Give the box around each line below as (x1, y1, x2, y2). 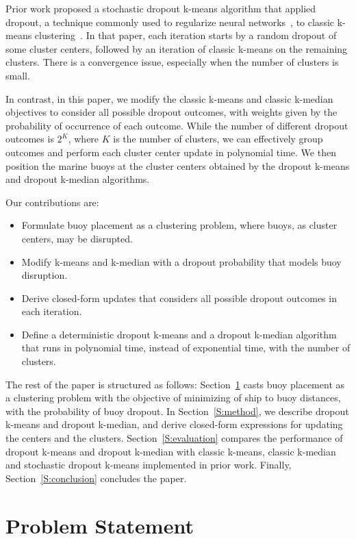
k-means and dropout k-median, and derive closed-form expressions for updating (5, 417, 343, 431)
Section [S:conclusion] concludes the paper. (5, 471, 187, 485)
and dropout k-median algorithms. (5, 172, 150, 186)
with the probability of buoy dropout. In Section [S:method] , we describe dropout (5, 403, 349, 418)
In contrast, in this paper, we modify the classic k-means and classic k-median (5, 91, 333, 105)
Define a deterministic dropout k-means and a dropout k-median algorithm (21, 327, 337, 341)
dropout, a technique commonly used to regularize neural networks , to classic (5, 14, 335, 29)
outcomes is (5, 131, 54, 146)
